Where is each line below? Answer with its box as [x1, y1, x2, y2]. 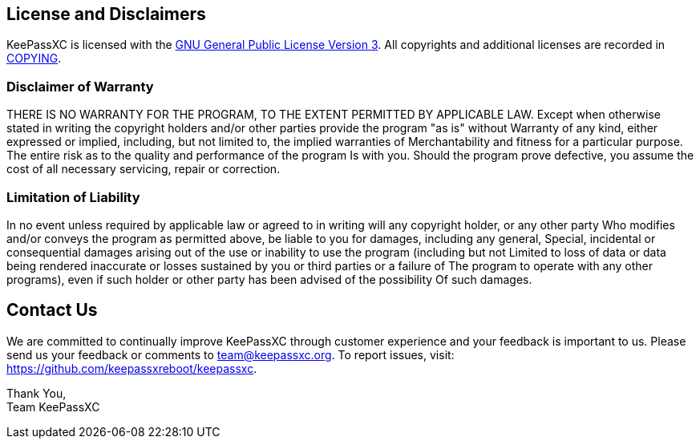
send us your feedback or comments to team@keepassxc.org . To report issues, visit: [6, 347, 455, 362]
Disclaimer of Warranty [6, 78, 154, 95]
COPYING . [6, 51, 62, 66]
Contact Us [6, 300, 98, 321]
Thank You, [6, 386, 67, 400]
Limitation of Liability [6, 188, 140, 205]
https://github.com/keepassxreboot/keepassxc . [6, 361, 257, 375]
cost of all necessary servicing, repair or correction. [6, 162, 281, 176]
